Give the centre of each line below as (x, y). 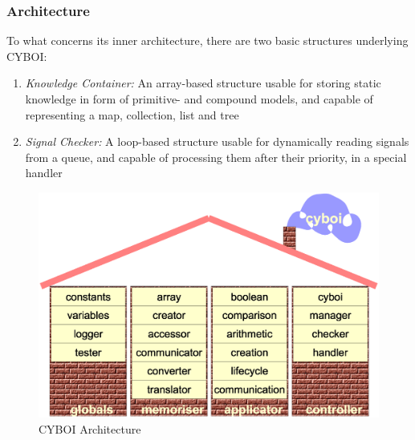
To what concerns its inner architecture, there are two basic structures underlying (207, 40)
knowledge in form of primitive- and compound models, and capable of (199, 99)
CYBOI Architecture (90, 428)
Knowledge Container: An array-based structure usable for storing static (203, 83)
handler (44, 173)
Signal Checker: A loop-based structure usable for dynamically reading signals (217, 141)
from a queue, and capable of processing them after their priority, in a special (216, 157)
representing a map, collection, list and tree (132, 114)
